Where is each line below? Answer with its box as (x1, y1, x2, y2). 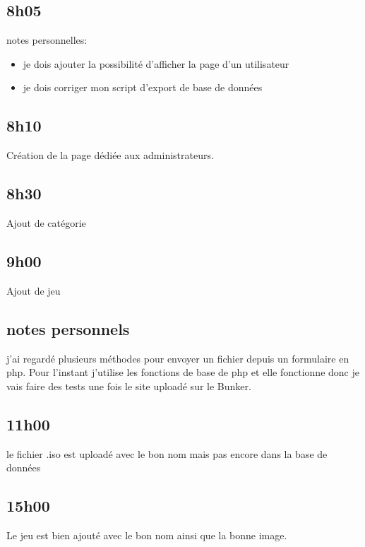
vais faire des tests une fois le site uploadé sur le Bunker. (6, 378, 251, 393)
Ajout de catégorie (6, 215, 86, 230)
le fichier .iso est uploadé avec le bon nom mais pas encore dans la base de (6, 446, 328, 461)
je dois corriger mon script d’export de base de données (23, 80, 263, 95)
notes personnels (6, 317, 130, 339)
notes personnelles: (6, 33, 88, 47)
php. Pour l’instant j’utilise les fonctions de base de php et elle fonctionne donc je (6, 365, 359, 380)
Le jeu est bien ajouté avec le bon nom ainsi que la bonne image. (6, 527, 287, 542)
